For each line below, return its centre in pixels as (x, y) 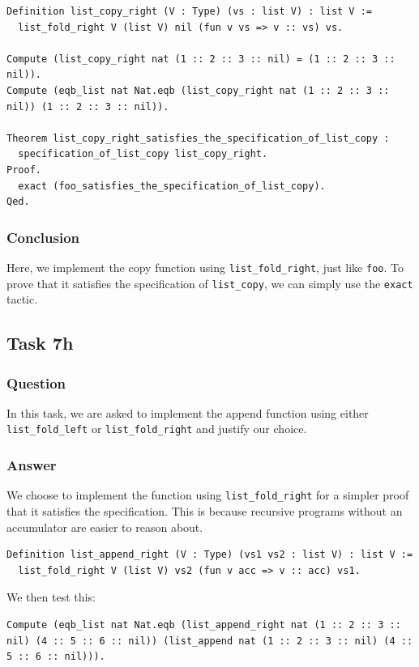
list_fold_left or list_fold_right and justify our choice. (157, 429)
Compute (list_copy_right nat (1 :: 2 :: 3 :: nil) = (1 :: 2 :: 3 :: (201, 59)
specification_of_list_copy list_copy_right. (143, 154)
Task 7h (40, 343)
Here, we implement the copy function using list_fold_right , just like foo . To (205, 267)
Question (36, 382)
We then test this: (51, 597)
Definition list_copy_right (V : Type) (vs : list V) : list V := (190, 11)
